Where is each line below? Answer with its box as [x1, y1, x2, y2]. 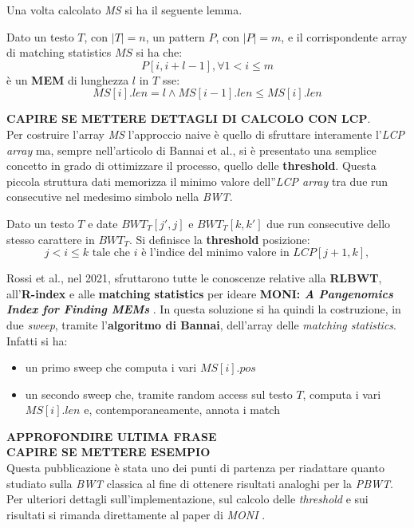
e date [88, 215, 118, 231]
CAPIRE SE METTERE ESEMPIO [6, 443, 211, 460]
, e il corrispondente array [281, 28, 408, 45]
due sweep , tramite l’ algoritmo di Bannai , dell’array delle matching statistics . [6, 316, 396, 333]
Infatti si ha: [6, 332, 68, 349]
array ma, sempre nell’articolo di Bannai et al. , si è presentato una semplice [6, 141, 377, 158]
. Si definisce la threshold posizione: [128, 231, 310, 247]
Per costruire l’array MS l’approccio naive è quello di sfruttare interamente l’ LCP [6, 125, 405, 142]
